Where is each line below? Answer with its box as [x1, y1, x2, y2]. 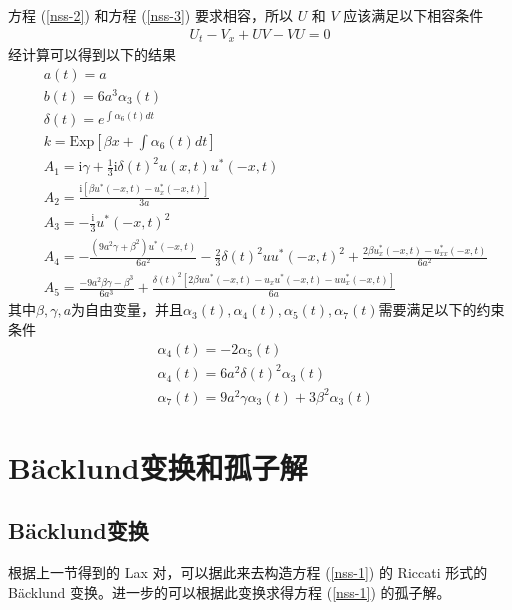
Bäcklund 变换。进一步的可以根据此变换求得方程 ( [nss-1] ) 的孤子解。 [8, 581, 451, 602]
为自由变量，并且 [71, 299, 184, 320]
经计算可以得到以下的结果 [8, 44, 176, 65]
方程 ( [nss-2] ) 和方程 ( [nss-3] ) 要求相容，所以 [8, 5, 293, 25]
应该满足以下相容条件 [343, 5, 484, 25]
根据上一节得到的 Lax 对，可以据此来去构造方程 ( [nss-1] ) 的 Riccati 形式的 [8, 562, 488, 583]
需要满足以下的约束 [378, 299, 505, 320]
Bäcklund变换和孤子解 [8, 446, 308, 487]
